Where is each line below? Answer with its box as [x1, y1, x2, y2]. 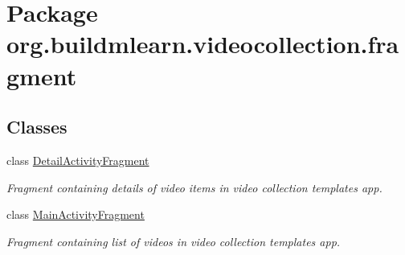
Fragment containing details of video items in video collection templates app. [6, 179, 382, 195]
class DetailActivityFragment [6, 151, 149, 168]
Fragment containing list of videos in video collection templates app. [6, 232, 341, 249]
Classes [6, 114, 67, 139]
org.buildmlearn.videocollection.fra [6, 27, 399, 60]
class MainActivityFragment [6, 206, 145, 223]
